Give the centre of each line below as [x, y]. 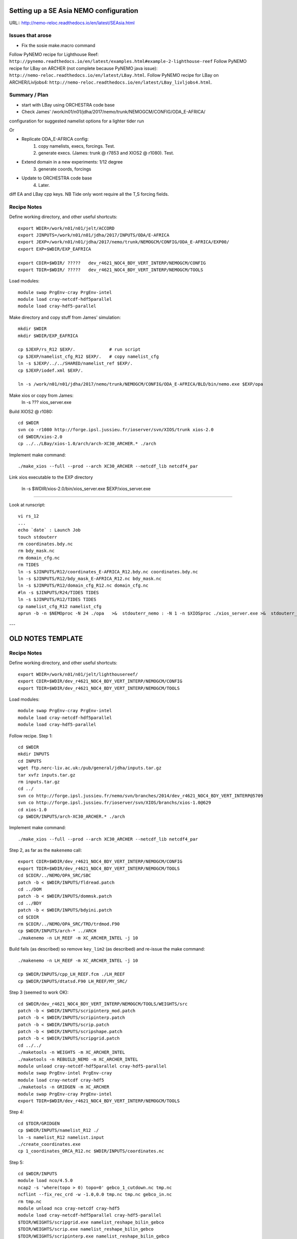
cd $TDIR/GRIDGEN [39, 1123]
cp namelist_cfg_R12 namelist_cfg [60, 606]
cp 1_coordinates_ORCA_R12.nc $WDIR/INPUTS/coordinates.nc [91, 1151]
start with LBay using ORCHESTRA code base [68, 105]
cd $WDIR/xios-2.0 [40, 437]
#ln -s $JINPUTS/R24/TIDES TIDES [58, 592]
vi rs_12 [28, 516]
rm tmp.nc [30, 1201]
